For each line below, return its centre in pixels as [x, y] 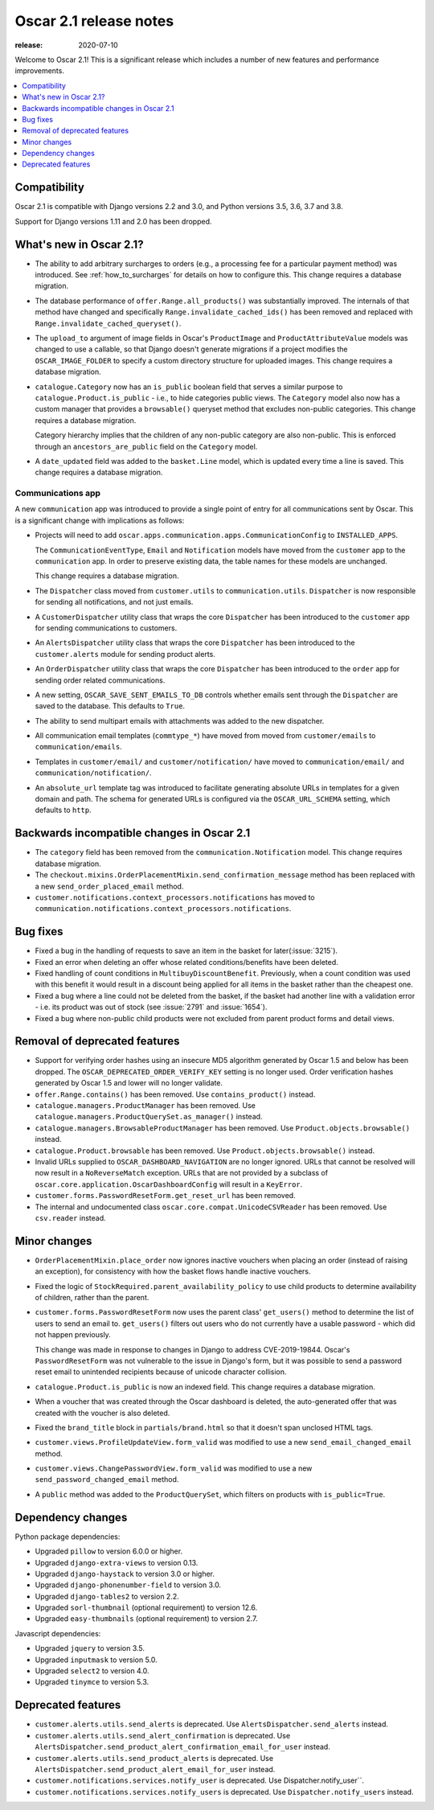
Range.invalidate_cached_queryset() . [108, 323]
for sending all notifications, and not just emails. [114, 602]
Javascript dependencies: [58, 1633]
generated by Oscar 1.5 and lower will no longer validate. [129, 1083]
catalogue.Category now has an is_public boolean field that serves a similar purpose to [189, 387]
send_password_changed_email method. [107, 1480]
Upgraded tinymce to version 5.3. [92, 1682]
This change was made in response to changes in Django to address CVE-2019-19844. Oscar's [192, 1349]
